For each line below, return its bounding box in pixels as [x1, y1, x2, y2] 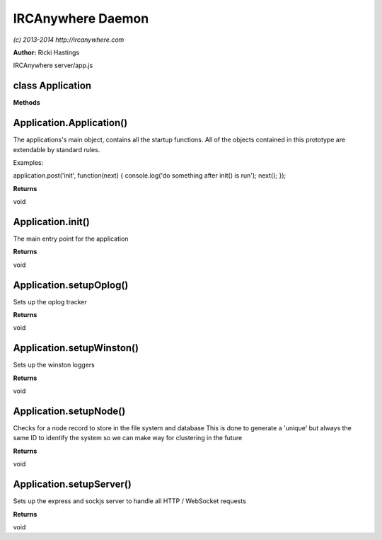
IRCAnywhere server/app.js [13, 61, 93, 70]
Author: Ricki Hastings [13, 48, 80, 57]
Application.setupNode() [13, 405, 126, 417]
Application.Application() [13, 117, 128, 129]
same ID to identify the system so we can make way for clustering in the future [13, 434, 243, 442]
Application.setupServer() [13, 478, 132, 490]
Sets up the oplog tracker [13, 297, 88, 306]
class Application [13, 80, 92, 92]
